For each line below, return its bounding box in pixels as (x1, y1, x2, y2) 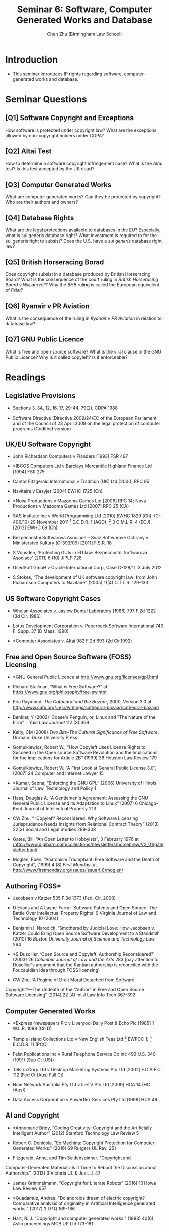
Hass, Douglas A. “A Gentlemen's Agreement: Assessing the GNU (12, 795, 148, 801)
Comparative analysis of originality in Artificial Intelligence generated (12, 1200, 156, 1206)
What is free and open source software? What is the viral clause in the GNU (5, 348, 162, 355)
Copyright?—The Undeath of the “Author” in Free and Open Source (5, 987, 144, 993)
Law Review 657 (12, 1185, 47, 1191)
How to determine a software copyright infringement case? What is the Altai (5, 160, 163, 166)
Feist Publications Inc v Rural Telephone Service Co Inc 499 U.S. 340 (12, 1051, 156, 1057)
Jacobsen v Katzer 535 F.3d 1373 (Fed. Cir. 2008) (12, 895, 116, 901)
